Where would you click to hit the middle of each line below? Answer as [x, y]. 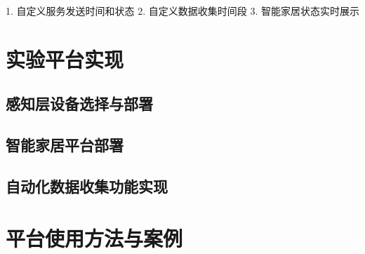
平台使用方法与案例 [94, 238]
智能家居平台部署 [65, 145]
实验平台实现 [65, 59]
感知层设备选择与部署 [79, 103]
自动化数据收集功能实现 [87, 186]
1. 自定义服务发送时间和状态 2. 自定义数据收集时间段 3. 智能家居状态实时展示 [182, 11]
